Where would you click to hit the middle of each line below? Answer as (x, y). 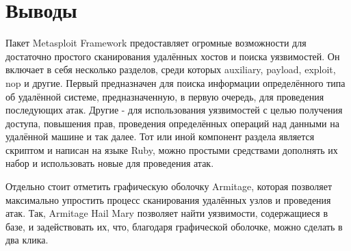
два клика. (27, 240)
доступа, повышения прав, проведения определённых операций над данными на (172, 123)
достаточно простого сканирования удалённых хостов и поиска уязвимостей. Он (173, 56)
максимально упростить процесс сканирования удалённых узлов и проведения (168, 199)
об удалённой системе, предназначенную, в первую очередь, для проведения (165, 96)
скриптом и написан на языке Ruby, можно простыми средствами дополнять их (172, 149)
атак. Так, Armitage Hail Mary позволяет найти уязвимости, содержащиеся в (167, 213)
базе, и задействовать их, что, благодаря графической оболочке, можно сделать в (174, 226)
